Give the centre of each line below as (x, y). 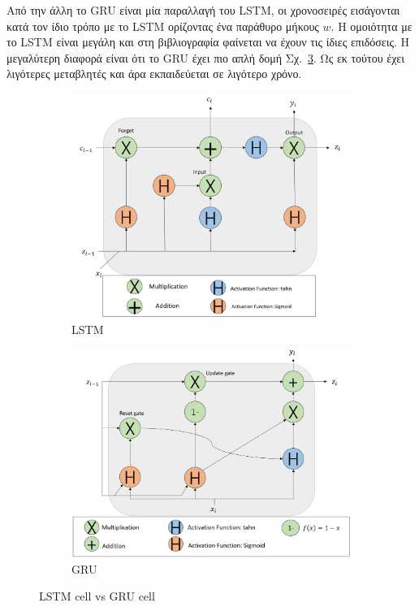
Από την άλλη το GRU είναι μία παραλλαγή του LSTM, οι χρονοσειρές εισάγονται (203, 10)
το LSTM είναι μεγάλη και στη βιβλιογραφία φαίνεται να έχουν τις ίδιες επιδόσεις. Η (208, 42)
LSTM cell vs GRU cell (97, 596)
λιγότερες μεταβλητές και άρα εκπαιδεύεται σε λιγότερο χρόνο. (154, 74)
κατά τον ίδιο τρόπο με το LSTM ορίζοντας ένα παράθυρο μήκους (163, 26)
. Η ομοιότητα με (371, 26)
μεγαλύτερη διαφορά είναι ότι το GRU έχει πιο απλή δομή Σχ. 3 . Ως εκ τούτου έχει (205, 57)
